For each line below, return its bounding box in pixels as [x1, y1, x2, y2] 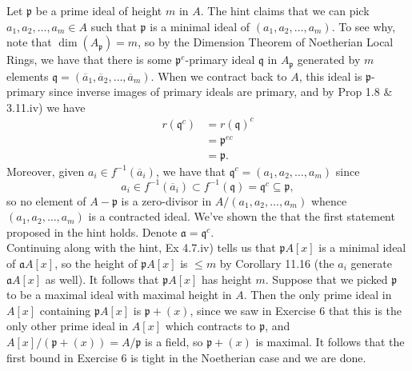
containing [39, 301, 91, 318]
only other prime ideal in [6, 317, 129, 334]
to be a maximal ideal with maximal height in [6, 286, 232, 303]
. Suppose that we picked [265, 270, 388, 287]
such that [90, 18, 137, 34]
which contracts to [165, 317, 256, 334]
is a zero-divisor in [121, 192, 212, 209]
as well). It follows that [45, 270, 159, 287]
